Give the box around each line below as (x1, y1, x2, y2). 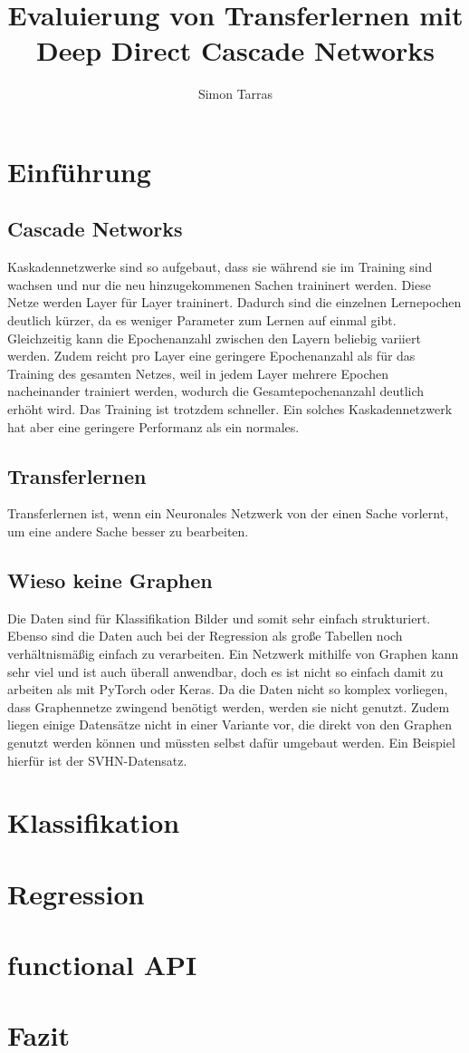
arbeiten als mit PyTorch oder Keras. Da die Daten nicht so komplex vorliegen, (7, 680, 448, 699)
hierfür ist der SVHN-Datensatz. (7, 750, 187, 769)
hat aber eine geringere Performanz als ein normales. (7, 417, 300, 436)
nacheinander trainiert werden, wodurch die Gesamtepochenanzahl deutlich (7, 382, 425, 401)
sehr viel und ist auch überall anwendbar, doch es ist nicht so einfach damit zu (7, 662, 444, 681)
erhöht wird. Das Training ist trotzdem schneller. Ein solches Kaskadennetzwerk (7, 400, 453, 419)
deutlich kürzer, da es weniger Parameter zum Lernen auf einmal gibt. (7, 311, 397, 330)
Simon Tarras (197, 84, 273, 103)
